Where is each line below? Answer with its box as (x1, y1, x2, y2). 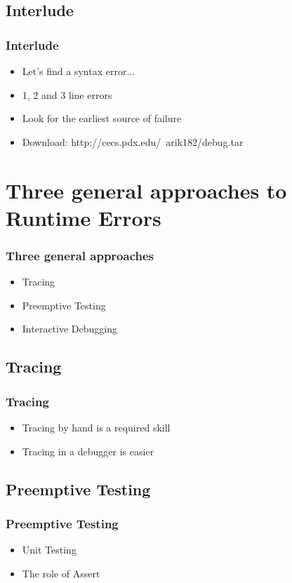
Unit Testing (22, 542, 77, 557)
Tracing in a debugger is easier (22, 443, 154, 458)
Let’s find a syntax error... (22, 64, 135, 78)
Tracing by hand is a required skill (22, 420, 171, 434)
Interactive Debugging (22, 321, 117, 336)
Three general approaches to (6, 175, 287, 204)
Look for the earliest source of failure (22, 111, 182, 126)
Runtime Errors (6, 203, 161, 232)
